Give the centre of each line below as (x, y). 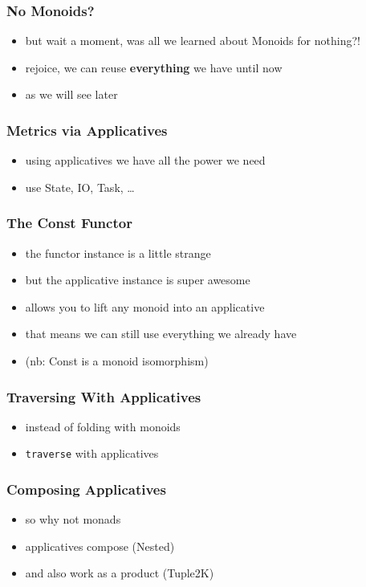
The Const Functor (69, 223)
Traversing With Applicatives (104, 396)
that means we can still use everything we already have (161, 334)
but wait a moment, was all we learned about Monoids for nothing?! (193, 41)
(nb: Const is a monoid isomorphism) (117, 361)
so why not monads (73, 519)
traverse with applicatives (92, 453)
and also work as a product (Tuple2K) (120, 573)
